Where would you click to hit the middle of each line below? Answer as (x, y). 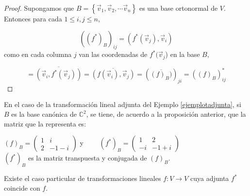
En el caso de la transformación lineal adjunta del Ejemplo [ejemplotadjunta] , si (123, 104)
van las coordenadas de (113, 54)
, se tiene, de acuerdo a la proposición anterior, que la (166, 114)
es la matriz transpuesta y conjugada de (87, 158)
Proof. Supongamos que (39, 8)
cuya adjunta (210, 178)
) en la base (183, 54)
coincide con (22, 187)
